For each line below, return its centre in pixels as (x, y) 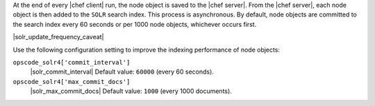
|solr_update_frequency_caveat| (58, 37)
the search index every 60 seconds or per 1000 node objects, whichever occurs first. (135, 24)
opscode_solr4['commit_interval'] (72, 62)
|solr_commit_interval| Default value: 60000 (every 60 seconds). (122, 72)
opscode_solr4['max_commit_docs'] (72, 82)
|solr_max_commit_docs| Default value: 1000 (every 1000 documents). (131, 91)
